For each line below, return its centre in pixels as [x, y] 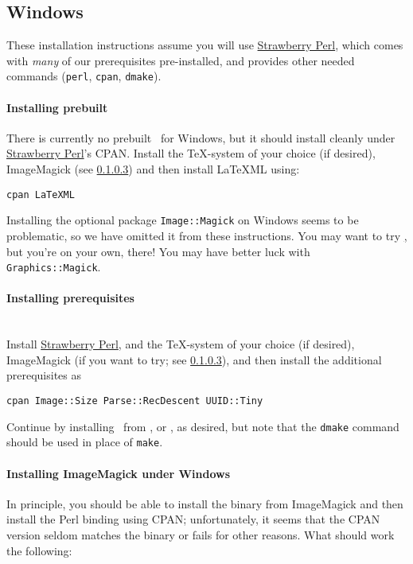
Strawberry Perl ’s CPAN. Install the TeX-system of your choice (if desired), [191, 153]
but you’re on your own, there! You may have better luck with [158, 251]
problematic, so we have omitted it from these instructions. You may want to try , [207, 235]
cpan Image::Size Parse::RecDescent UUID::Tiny [135, 401]
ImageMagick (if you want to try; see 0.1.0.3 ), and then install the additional [194, 359]
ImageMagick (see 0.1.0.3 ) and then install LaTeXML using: [153, 169]
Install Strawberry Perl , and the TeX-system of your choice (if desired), [181, 344]
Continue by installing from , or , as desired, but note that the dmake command [203, 426]
